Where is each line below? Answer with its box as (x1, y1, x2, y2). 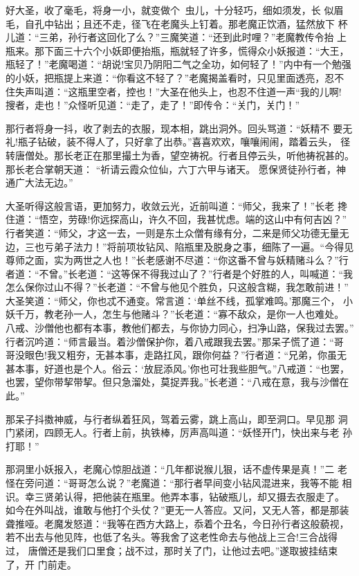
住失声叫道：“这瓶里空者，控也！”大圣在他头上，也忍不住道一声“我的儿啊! (6, 84, 342, 98)
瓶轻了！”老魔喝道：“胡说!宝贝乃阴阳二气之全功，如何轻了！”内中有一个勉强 (6, 57, 351, 71)
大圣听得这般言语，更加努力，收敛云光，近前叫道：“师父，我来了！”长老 (6, 198, 335, 213)
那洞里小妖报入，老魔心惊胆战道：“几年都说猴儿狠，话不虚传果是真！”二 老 (6, 462, 347, 476)
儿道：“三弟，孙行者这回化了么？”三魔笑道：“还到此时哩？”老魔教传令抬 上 (6, 30, 347, 44)
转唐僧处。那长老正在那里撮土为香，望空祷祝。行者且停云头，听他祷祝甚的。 (6, 147, 354, 162)
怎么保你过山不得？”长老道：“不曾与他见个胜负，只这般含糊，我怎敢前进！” (6, 280, 349, 294)
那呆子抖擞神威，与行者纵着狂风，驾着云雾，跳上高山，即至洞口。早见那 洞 (6, 411, 348, 426)
